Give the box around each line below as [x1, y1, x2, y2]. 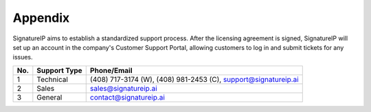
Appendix [12, 10, 70, 25]
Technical [36, 74, 69, 84]
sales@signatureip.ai [89, 83, 157, 93]
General [36, 92, 63, 102]
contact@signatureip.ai [89, 92, 165, 102]
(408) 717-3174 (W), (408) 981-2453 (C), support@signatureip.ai [89, 74, 299, 84]
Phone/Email [89, 66, 133, 75]
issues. [12, 53, 34, 61]
